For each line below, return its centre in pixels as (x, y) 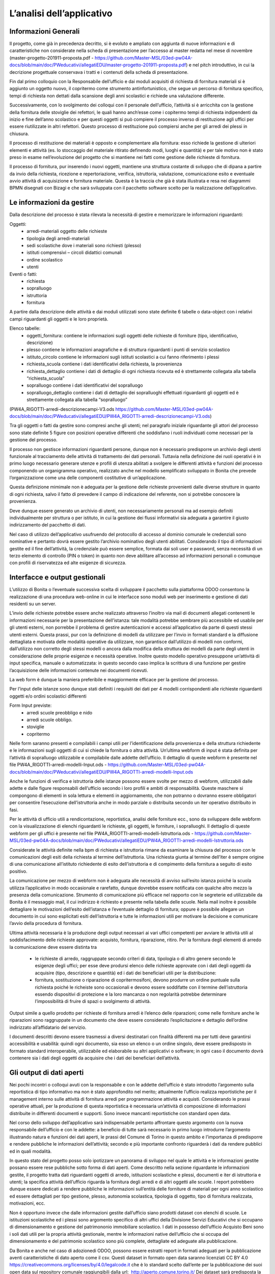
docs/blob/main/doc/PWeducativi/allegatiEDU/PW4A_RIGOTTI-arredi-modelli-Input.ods (101, 772)
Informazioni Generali (45, 31)
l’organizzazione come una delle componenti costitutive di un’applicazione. (88, 478)
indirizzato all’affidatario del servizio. (48, 1027)
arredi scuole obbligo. (50, 720)
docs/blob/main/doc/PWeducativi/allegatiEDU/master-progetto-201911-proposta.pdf (98, 65)
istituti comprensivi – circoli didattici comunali (74, 253)
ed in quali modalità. (31, 1151)
